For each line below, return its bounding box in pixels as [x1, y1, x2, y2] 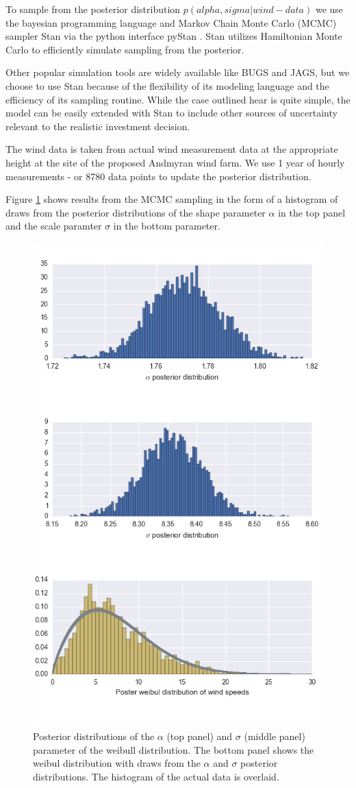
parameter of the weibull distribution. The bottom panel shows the [33, 742, 314, 756]
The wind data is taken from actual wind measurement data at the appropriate [5, 142, 338, 156]
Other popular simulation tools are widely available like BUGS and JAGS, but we [5, 65, 350, 79]
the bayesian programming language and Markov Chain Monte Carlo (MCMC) [5, 15, 337, 29]
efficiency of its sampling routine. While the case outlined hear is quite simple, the [5, 92, 351, 106]
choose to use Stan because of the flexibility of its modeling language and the [5, 78, 329, 93]
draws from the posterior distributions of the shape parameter [5, 205, 266, 219]
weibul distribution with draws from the [33, 756, 201, 770]
